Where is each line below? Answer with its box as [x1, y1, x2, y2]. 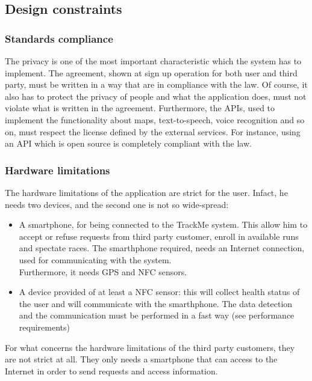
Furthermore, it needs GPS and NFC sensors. [19, 265, 187, 278]
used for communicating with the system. [19, 253, 172, 266]
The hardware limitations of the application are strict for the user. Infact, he [5, 186, 288, 198]
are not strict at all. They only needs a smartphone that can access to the [5, 353, 278, 365]
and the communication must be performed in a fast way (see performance [19, 309, 295, 322]
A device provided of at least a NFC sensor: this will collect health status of [19, 285, 300, 298]
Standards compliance [5, 31, 113, 46]
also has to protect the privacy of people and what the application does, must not [5, 90, 307, 102]
